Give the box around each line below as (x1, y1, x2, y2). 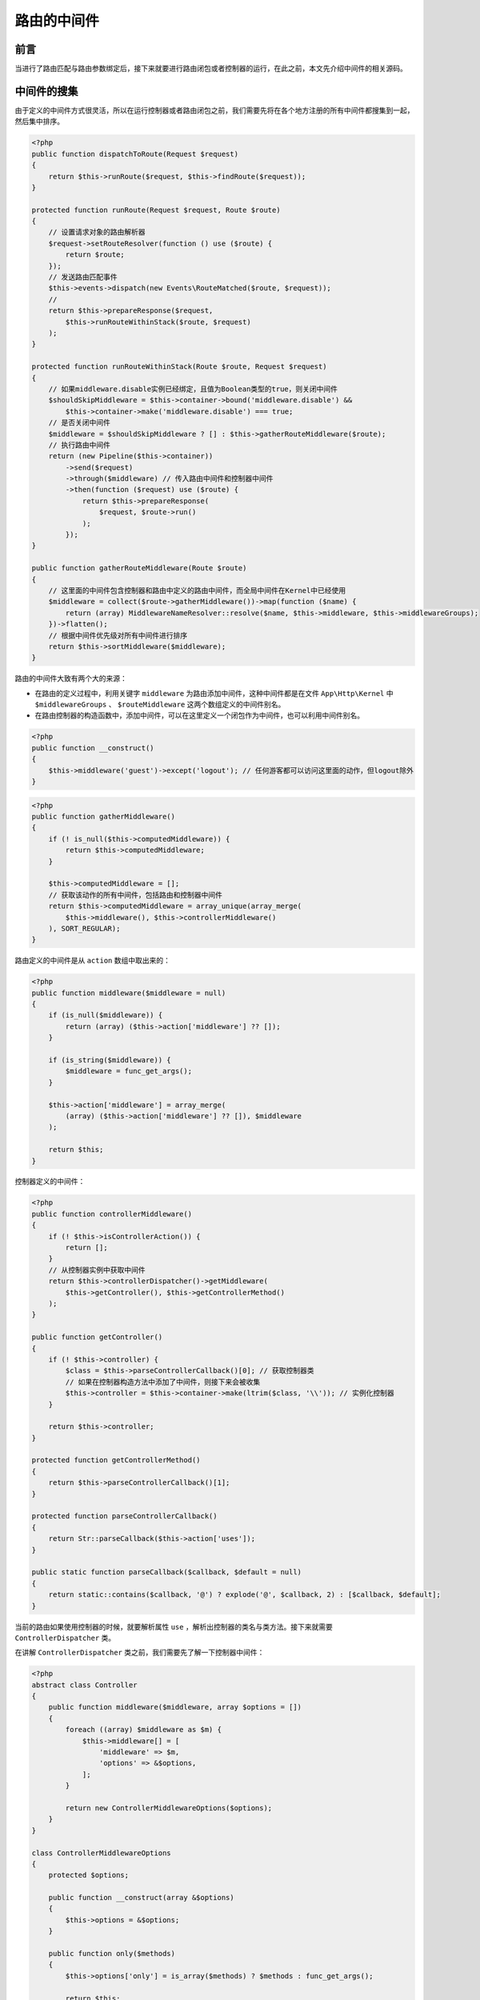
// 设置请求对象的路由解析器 (48, 228, 146, 237)
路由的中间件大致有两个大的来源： (14, 674, 127, 683)
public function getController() (31, 1333, 163, 1342)
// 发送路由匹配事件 (48, 273, 118, 282)
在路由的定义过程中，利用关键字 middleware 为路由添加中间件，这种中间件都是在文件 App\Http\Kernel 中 (34, 688, 394, 698)
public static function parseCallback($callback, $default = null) (31, 1568, 302, 1577)
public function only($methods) (48, 1949, 176, 1958)
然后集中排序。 (14, 117, 64, 126)
